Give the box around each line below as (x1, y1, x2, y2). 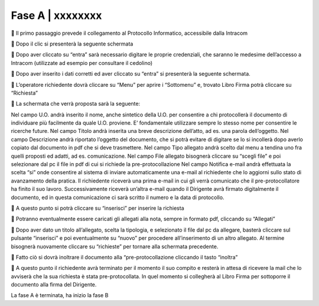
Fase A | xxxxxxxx (11, 9, 102, 22)
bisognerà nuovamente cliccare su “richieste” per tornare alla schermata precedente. (11, 243, 219, 250)
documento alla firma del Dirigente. (11, 281, 97, 288)
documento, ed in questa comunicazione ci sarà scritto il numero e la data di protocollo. (11, 194, 224, 201)
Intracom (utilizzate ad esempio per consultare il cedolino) (11, 59, 153, 66)
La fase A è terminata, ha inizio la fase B (11, 292, 109, 299)
